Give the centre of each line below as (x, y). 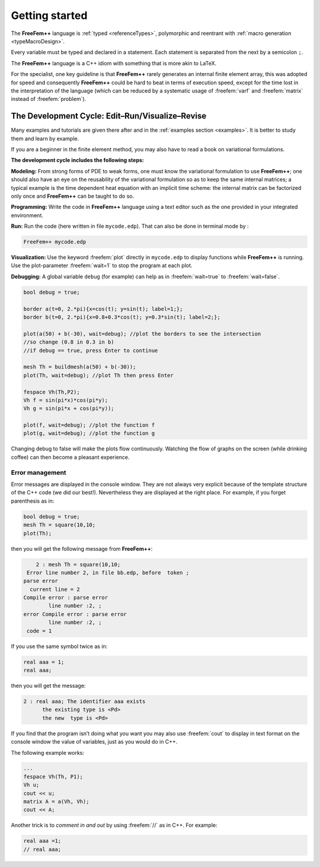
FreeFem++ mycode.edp (55, 242)
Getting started (49, 15)
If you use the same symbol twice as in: (59, 646)
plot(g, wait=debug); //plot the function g (89, 433)
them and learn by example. (45, 138)
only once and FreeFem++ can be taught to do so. (73, 196)
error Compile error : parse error (75, 614)
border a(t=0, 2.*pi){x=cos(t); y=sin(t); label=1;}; (103, 309)
